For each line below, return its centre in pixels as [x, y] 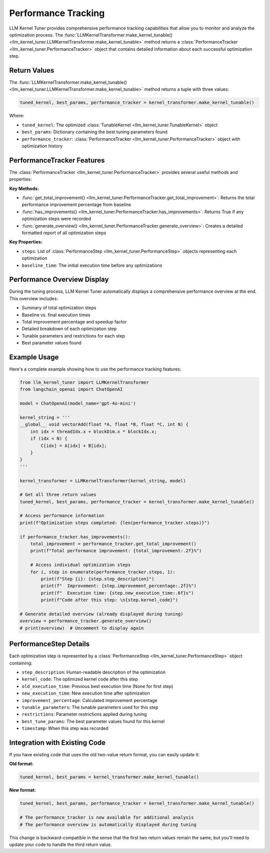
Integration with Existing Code [57, 742]
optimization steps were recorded [56, 219]
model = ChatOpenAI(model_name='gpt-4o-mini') [78, 403]
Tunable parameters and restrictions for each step [73, 335]
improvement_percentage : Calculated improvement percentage [89, 700]
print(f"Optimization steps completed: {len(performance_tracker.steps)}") [115, 523]
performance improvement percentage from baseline [76, 205]
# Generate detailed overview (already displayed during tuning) [101, 614]
